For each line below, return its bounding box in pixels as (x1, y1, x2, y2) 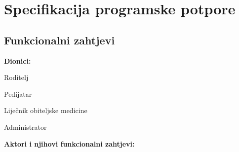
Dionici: (4, 55, 31, 66)
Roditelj (4, 72, 29, 82)
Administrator (4, 121, 47, 132)
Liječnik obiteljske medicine (4, 105, 87, 115)
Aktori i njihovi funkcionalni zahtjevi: (4, 138, 135, 149)
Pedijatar (4, 88, 32, 99)
